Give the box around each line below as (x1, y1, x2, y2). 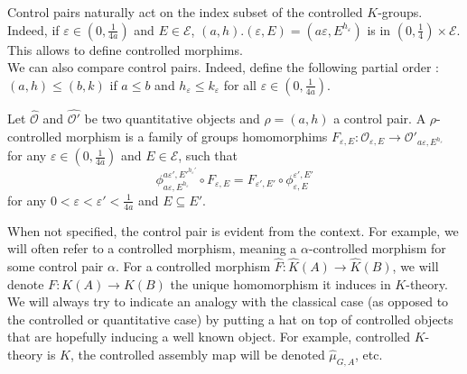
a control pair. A (333, 109, 426, 127)
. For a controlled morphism (115, 256, 271, 275)
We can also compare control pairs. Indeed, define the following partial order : (7, 58, 439, 77)
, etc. (355, 345, 383, 364)
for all (223, 75, 257, 94)
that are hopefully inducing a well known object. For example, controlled (7, 327, 411, 346)
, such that (178, 146, 238, 165)
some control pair (7, 256, 104, 275)
